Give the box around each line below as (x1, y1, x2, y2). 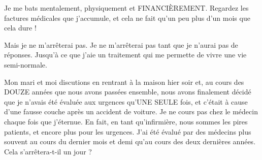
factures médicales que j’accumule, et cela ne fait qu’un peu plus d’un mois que (4, 12, 250, 23)
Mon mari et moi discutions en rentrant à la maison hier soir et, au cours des (4, 76, 244, 87)
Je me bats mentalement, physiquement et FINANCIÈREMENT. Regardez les (4, 3, 249, 13)
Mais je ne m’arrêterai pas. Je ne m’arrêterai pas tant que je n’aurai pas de (4, 39, 238, 50)
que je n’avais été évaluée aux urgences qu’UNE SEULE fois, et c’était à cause (4, 96, 248, 107)
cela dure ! (4, 22, 37, 33)
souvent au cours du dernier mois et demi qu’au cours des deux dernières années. (4, 136, 256, 147)
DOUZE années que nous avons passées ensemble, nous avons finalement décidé (4, 86, 251, 97)
